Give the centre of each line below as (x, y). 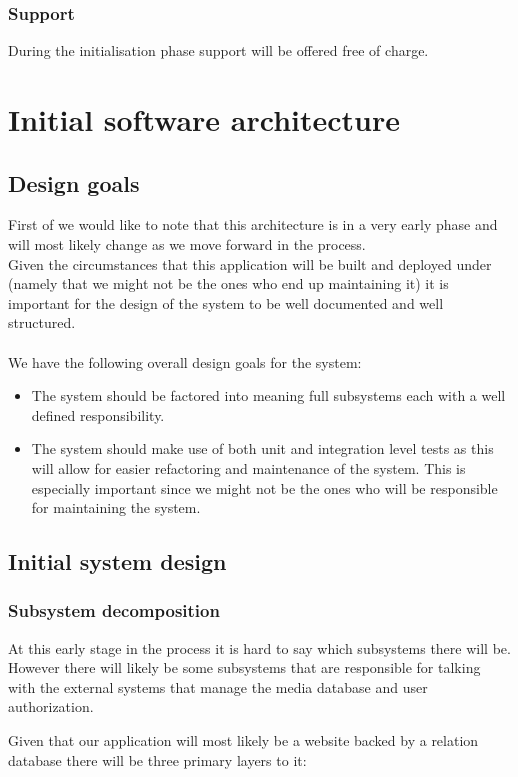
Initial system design (117, 561)
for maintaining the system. (116, 507)
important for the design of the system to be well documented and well (226, 302)
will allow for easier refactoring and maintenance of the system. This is (248, 467)
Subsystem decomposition (114, 610)
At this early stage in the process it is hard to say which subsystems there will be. (259, 647)
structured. (42, 322)
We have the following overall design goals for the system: (185, 361)
